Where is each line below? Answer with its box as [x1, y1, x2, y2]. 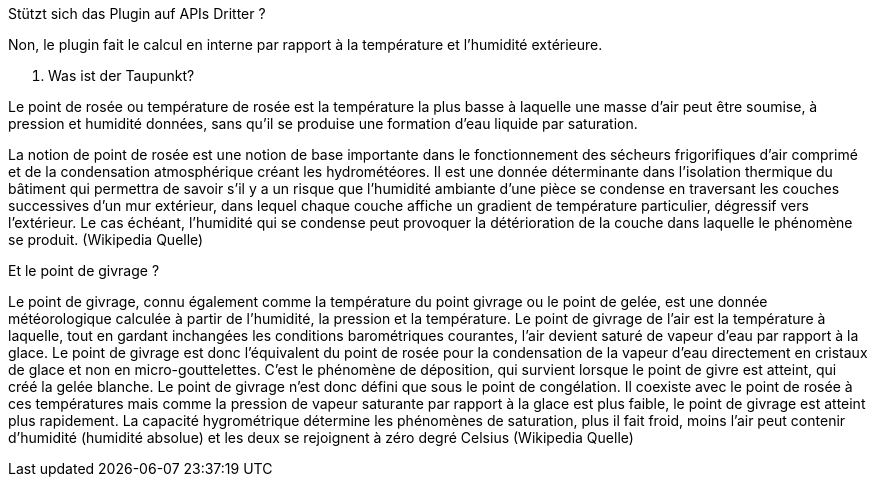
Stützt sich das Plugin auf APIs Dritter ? [8, 5, 266, 22]
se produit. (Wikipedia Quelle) [8, 231, 204, 248]
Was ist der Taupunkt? [48, 67, 195, 84]
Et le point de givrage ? [8, 262, 160, 279]
